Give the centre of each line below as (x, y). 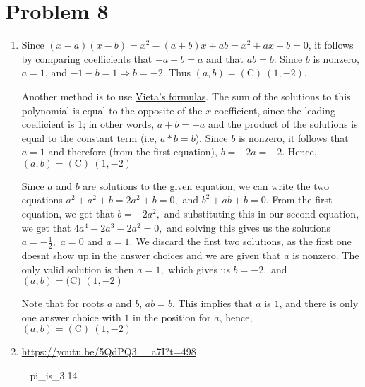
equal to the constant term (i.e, (89, 137)
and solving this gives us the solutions (249, 227)
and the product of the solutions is (283, 124)
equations (42, 200)
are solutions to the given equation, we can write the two (206, 185)
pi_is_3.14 (54, 375)
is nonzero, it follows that (293, 137)
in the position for (172, 317)
